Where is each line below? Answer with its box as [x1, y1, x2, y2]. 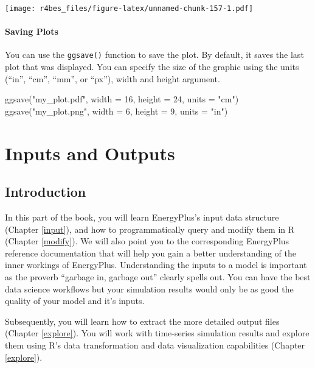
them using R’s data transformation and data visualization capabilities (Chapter [5, 339, 305, 351]
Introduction [5, 182, 86, 201]
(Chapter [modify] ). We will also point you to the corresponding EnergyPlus [5, 235, 289, 247]
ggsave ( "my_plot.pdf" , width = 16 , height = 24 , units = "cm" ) [5, 93, 239, 105]
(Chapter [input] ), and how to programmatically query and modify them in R [5, 222, 295, 235]
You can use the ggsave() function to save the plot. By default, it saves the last [5, 48, 304, 61]
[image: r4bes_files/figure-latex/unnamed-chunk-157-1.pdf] [5, 4, 254, 13]
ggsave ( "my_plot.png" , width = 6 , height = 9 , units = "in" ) [5, 104, 228, 117]
